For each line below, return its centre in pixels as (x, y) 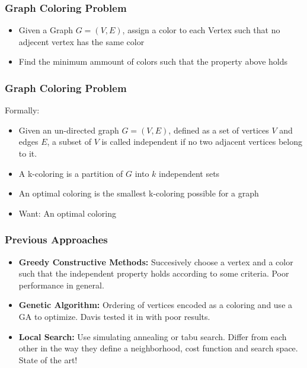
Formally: (22, 110)
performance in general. (61, 285)
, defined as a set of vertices (219, 130)
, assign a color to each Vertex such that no (201, 30)
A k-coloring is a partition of (71, 173)
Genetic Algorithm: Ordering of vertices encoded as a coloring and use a (156, 305)
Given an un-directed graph (69, 130)
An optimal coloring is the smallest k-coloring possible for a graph (139, 193)
